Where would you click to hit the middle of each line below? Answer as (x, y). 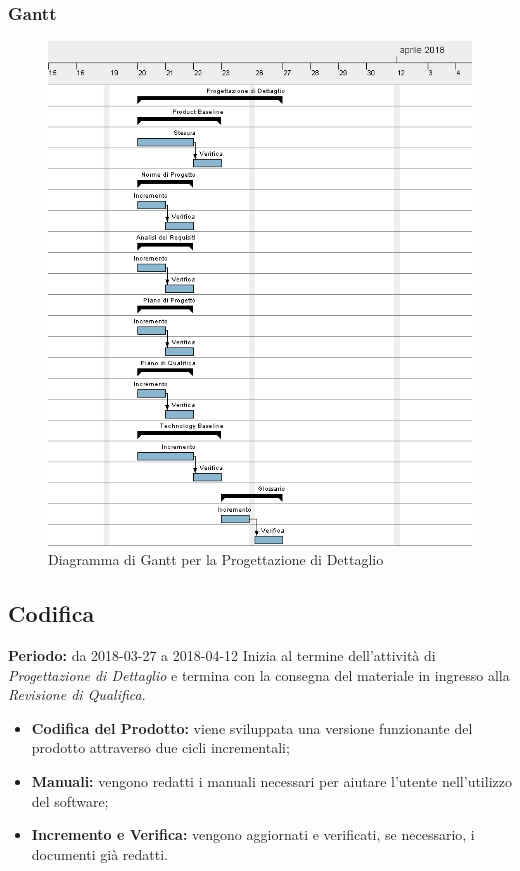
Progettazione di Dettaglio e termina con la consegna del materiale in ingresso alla (259, 674)
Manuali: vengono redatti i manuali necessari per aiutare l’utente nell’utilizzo (271, 781)
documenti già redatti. (99, 853)
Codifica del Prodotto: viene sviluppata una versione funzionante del (252, 727)
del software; (70, 800)
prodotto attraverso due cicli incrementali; (160, 747)
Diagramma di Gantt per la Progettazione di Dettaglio (216, 559)
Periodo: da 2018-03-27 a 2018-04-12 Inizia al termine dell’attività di (222, 655)
